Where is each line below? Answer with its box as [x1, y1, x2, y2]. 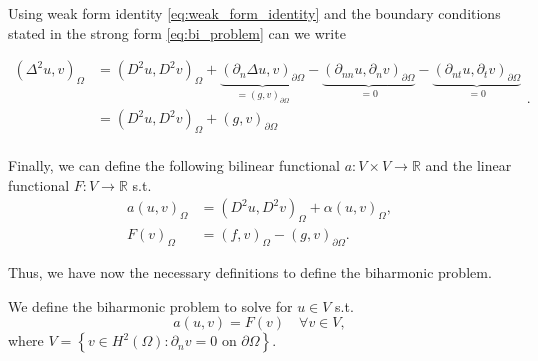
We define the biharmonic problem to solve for [8, 295, 293, 316]
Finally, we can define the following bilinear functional [8, 155, 341, 176]
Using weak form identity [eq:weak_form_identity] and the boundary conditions [8, 3, 501, 23]
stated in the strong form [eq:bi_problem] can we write [8, 22, 346, 43]
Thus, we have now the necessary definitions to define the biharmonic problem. [8, 262, 492, 283]
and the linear [425, 155, 512, 176]
